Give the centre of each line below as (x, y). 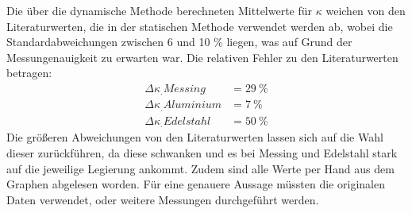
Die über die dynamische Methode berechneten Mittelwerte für (160, 10)
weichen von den (366, 10)
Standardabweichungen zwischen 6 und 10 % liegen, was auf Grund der (179, 42)
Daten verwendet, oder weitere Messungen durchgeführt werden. (163, 199)
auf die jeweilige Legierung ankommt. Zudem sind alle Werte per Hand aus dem (200, 168)
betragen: (29, 73)
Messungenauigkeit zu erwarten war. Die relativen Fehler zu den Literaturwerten (202, 57)
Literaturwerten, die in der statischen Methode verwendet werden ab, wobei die (200, 26)
